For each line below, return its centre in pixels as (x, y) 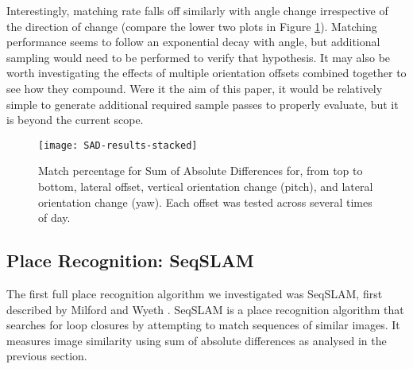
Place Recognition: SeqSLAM (130, 260)
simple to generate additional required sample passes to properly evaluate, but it (203, 104)
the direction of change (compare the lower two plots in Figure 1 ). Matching (192, 26)
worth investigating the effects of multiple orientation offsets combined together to (206, 73)
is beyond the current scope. (75, 120)
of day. (54, 218)
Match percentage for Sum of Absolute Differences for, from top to (201, 171)
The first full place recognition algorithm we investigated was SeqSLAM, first (195, 293)
